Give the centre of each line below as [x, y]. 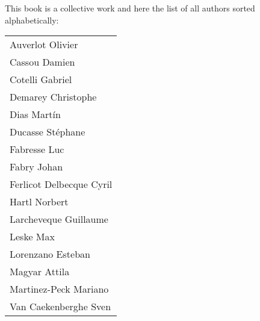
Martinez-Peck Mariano [59, 289]
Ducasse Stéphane [48, 132]
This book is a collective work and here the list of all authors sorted [130, 8]
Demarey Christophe [53, 97]
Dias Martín [35, 114]
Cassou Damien [42, 62]
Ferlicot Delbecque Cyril [61, 184]
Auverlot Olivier [44, 45]
